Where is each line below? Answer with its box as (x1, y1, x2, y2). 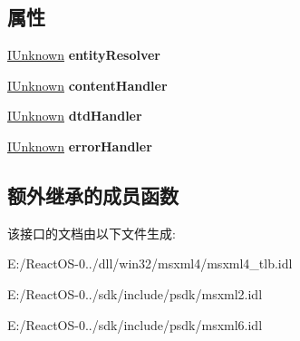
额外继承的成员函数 (7, 180, 179, 209)
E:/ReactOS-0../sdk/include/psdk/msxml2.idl (7, 284, 263, 303)
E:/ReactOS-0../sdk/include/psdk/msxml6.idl (7, 315, 263, 334)
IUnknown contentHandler (7, 75, 168, 94)
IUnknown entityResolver (7, 45, 160, 64)
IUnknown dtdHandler (7, 106, 142, 125)
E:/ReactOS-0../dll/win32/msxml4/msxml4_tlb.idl (7, 254, 293, 273)
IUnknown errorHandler (7, 136, 152, 155)
